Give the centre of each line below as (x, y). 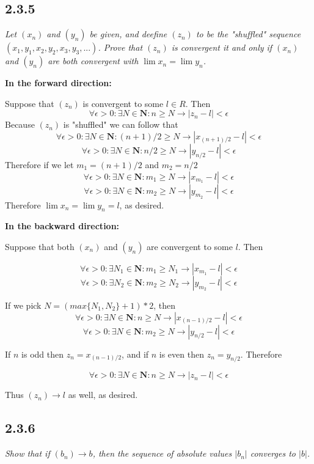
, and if (135, 354)
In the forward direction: (58, 83)
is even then (181, 354)
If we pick (23, 305)
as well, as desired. (103, 395)
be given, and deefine (128, 34)
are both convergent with (93, 61)
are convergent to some (190, 246)
